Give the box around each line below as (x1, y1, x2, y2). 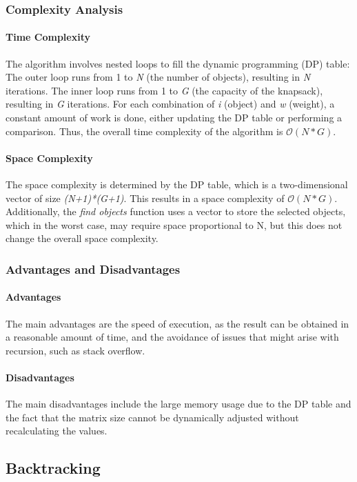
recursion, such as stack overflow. (6, 343, 145, 357)
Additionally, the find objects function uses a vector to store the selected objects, (6, 204, 346, 219)
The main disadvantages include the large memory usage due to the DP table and (6, 396, 351, 411)
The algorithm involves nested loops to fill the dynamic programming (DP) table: (6, 56, 350, 70)
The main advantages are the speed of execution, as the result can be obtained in (6, 316, 349, 330)
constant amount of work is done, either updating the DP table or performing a (6, 110, 343, 125)
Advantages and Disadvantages (6, 260, 181, 277)
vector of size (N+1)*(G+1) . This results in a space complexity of (6, 190, 285, 205)
